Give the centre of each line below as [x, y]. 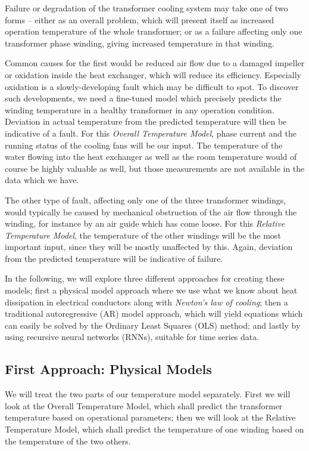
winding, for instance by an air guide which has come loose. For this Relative [145, 223]
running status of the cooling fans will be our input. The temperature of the [144, 145]
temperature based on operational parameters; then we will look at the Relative [150, 417]
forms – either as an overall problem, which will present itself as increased [140, 19]
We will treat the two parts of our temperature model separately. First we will [148, 394]
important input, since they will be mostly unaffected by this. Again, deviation [149, 247]
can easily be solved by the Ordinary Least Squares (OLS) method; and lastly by [153, 325]
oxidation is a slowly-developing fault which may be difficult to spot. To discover [152, 86]
